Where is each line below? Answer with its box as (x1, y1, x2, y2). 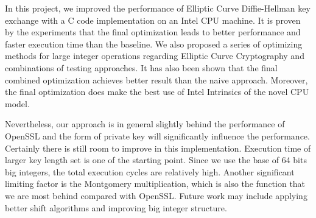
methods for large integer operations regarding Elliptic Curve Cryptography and (5, 49, 304, 62)
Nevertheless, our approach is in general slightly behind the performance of (5, 118, 285, 130)
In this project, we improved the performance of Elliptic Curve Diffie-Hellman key (5, 2, 311, 14)
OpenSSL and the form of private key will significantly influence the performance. (5, 129, 310, 142)
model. (5, 97, 30, 110)
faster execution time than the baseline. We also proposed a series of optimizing (5, 37, 303, 50)
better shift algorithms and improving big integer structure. (5, 201, 227, 214)
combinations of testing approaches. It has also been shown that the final (5, 61, 278, 74)
